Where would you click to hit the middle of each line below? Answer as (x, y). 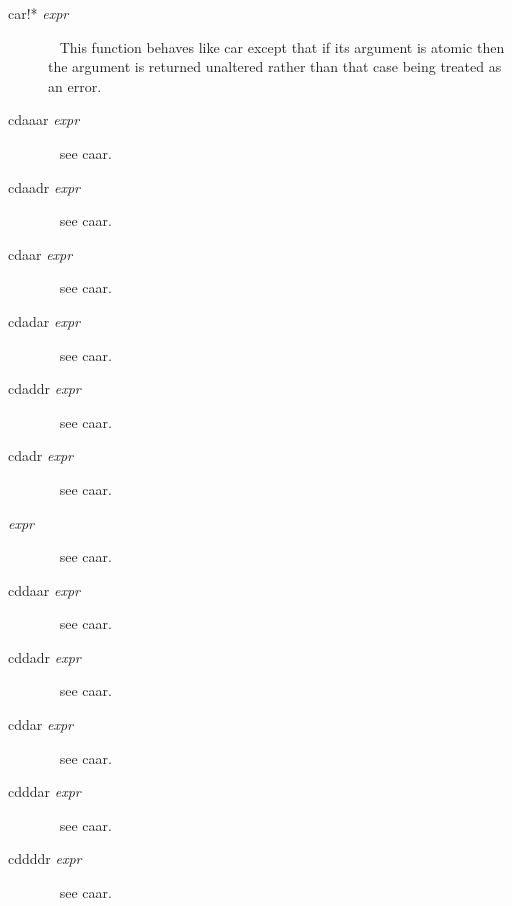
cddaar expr (44, 589)
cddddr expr (45, 858)
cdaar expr (40, 253)
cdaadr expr (44, 186)
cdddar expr (44, 791)
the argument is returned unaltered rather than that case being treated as (275, 66)
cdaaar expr (44, 119)
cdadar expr (44, 320)
